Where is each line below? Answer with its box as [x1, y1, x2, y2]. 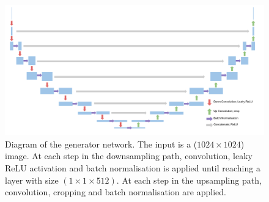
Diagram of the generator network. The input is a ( [5, 137, 197, 150]
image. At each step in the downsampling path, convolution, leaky [5, 149, 252, 162]
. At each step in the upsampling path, [116, 173, 262, 186]
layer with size [5, 173, 59, 186]
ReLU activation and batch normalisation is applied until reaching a [5, 162, 260, 174]
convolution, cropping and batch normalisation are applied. [5, 185, 226, 198]
